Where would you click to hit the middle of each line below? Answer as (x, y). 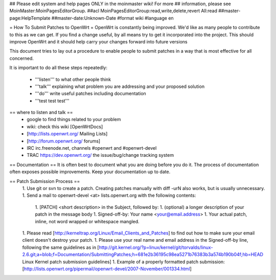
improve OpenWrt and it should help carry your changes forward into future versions (98, 41)
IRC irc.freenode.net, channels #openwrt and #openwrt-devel (92, 148)
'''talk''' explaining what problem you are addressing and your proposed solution (120, 86)
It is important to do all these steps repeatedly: (58, 68)
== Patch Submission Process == (45, 181)
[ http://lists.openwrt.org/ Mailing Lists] (67, 134)
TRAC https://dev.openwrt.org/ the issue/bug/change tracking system (100, 155)
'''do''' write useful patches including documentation (91, 94)
